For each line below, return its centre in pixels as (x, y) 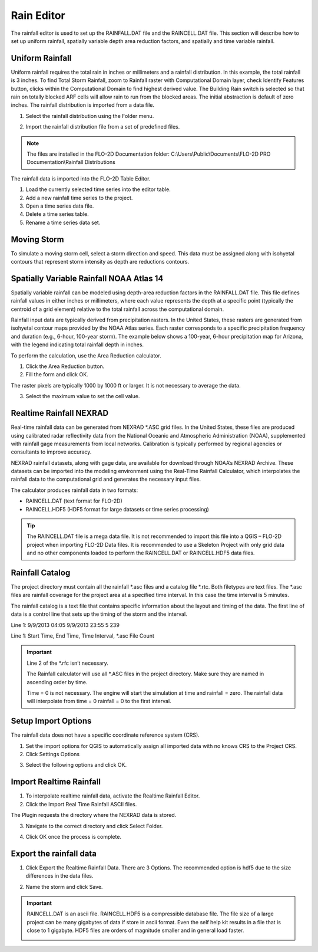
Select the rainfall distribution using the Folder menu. (90, 116)
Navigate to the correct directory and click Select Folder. (94, 826)
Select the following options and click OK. (76, 765)
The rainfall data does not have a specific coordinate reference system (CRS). (105, 735)
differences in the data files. (59, 876)
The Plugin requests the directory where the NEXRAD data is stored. (94, 815)
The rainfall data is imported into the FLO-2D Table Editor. (81, 178)
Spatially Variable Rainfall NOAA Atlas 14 (87, 278)
